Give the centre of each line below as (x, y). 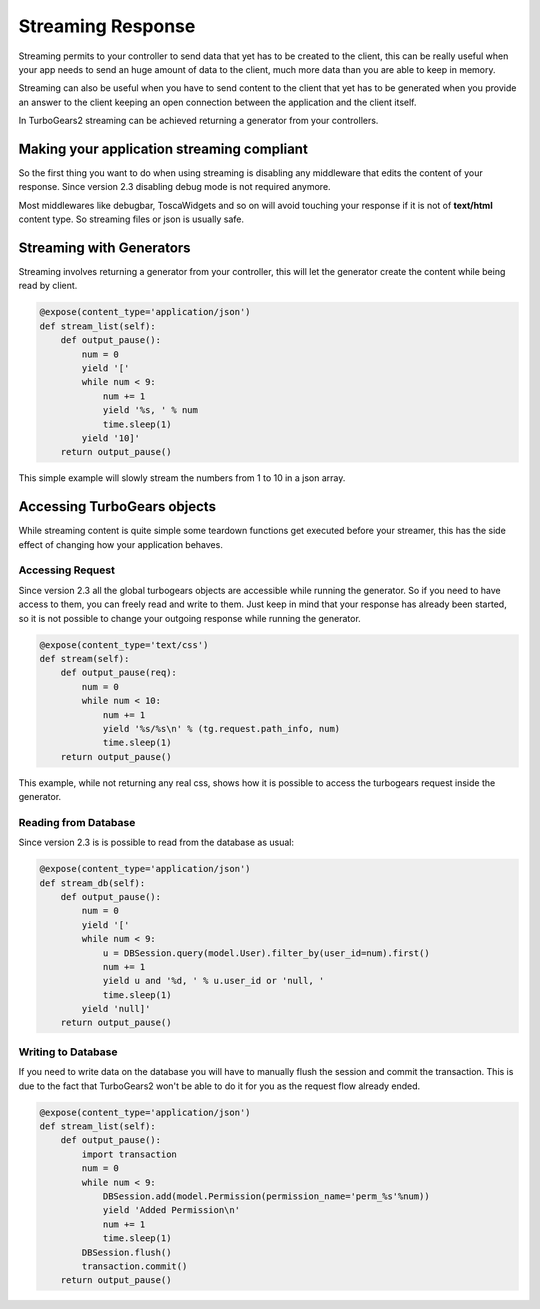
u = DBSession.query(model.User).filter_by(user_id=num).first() (266, 953)
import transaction (129, 1154)
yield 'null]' (116, 1009)
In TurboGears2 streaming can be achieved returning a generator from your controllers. (198, 121)
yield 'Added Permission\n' (171, 1210)
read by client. (48, 286)
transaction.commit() (134, 1266)
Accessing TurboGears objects (117, 506)
